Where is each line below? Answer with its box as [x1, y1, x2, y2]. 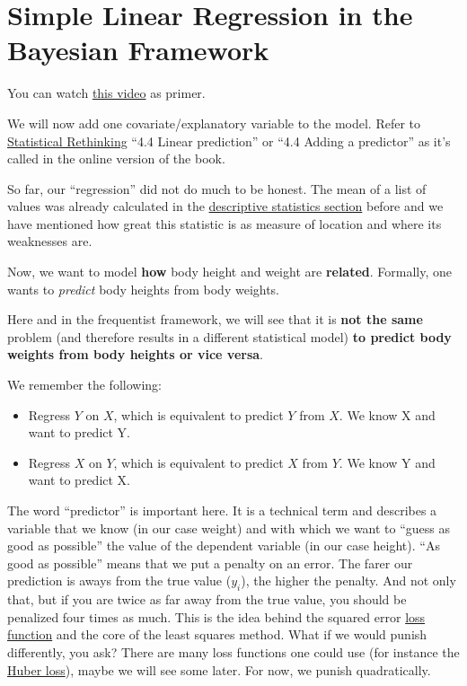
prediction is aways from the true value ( [7, 571, 232, 590]
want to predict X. [28, 471, 131, 489]
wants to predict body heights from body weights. [7, 279, 280, 298]
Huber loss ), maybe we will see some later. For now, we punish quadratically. [7, 660, 431, 679]
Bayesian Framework [7, 31, 269, 68]
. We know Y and [339, 453, 436, 471]
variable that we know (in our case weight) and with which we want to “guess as [7, 518, 451, 537]
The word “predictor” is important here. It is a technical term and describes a [7, 501, 437, 519]
